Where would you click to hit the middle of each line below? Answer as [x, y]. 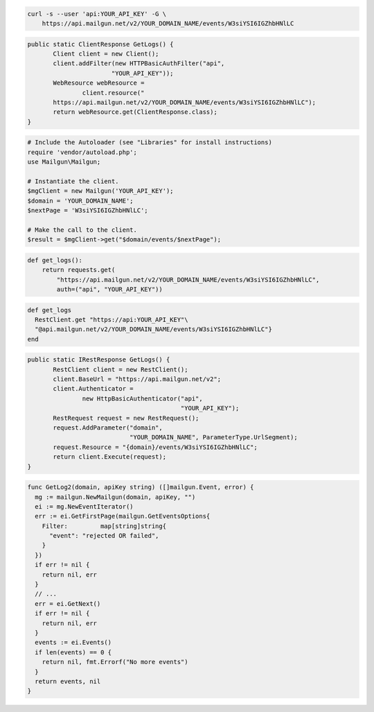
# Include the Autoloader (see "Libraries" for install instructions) [150, 143]
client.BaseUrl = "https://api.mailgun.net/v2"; [137, 379]
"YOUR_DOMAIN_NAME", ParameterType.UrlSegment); [213, 438]
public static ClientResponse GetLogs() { [100, 44]
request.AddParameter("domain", [108, 427]
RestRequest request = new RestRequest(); [126, 418]
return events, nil [68, 681]
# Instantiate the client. [73, 181]
